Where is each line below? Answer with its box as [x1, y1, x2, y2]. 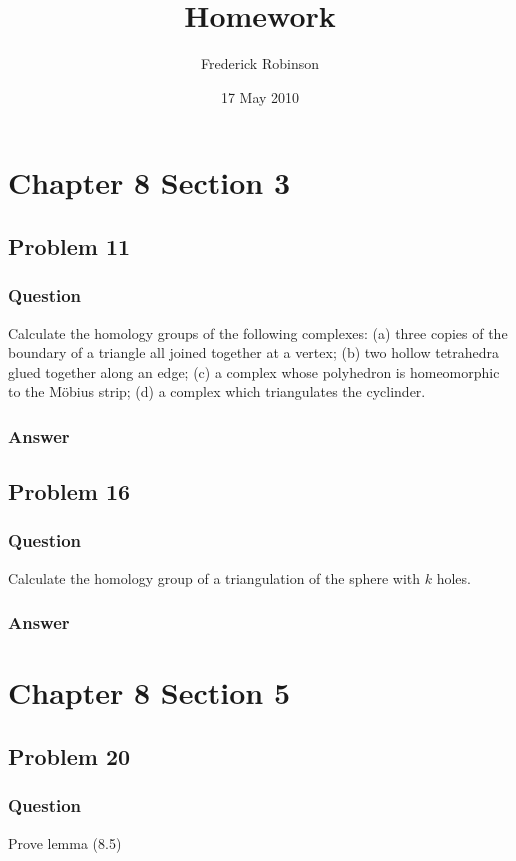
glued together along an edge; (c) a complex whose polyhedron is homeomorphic [8, 361, 500, 382]
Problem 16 [8, 476, 131, 507]
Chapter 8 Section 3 [8, 162, 291, 203]
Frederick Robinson [200, 53, 319, 74]
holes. [436, 567, 471, 588]
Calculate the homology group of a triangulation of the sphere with [8, 567, 421, 588]
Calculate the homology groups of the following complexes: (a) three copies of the [8, 322, 508, 343]
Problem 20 [8, 740, 131, 771]
